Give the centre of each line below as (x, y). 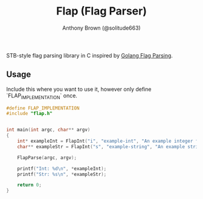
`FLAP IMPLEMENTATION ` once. (42, 96)
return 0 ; (30, 185)
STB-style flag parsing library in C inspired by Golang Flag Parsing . (90, 55)
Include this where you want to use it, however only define (79, 89)
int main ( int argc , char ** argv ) (48, 130)
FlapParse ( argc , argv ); (47, 158)
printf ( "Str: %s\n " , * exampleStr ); (62, 174)
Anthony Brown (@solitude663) (101, 28)
